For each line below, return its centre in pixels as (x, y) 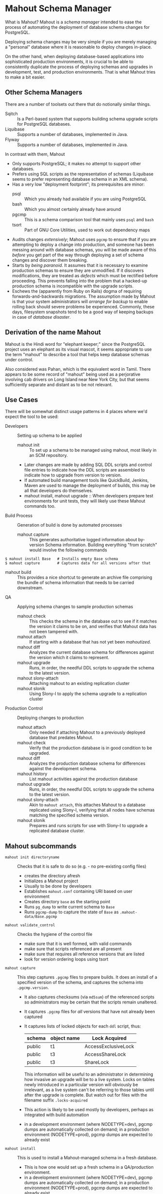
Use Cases (22, 400)
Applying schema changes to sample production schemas (75, 606)
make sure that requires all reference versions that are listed (84, 954)
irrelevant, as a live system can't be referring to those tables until (89, 1090)
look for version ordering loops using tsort (66, 959)
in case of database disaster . (41, 317)
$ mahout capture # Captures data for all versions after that (78, 563)
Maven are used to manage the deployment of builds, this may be (90, 486)
